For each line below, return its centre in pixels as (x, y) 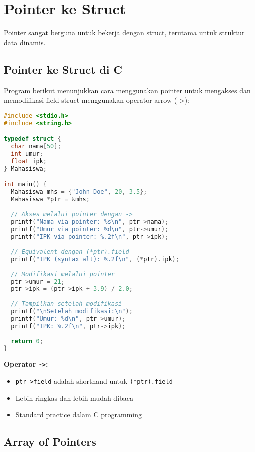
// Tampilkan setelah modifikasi (67, 304)
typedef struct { (33, 139)
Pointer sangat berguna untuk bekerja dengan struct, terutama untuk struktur (124, 32)
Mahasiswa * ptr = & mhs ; (50, 199)
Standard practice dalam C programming (79, 415)
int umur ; (27, 154)
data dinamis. (25, 42)
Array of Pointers (50, 442)
